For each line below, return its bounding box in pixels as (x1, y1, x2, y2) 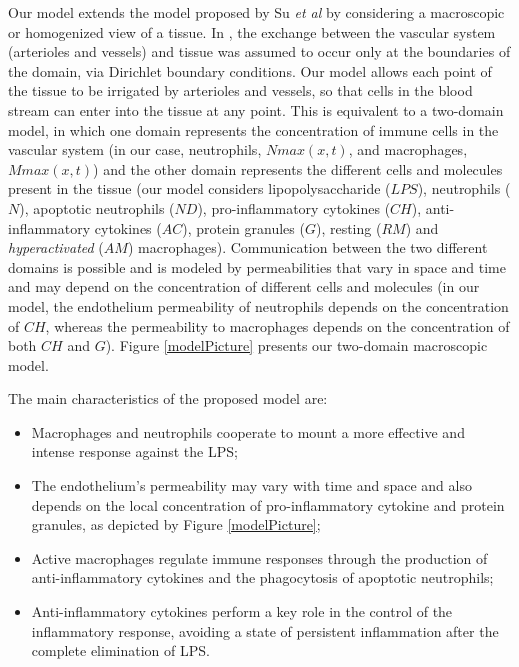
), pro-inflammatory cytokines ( (197, 197, 391, 218)
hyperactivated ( (8, 237, 104, 258)
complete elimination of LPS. (31, 640, 210, 661)
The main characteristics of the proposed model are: (8, 388, 328, 409)
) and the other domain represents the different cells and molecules (93, 158, 503, 179)
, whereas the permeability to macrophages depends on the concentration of (45, 315, 510, 336)
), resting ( (315, 217, 382, 238)
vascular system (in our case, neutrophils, (8, 139, 262, 160)
